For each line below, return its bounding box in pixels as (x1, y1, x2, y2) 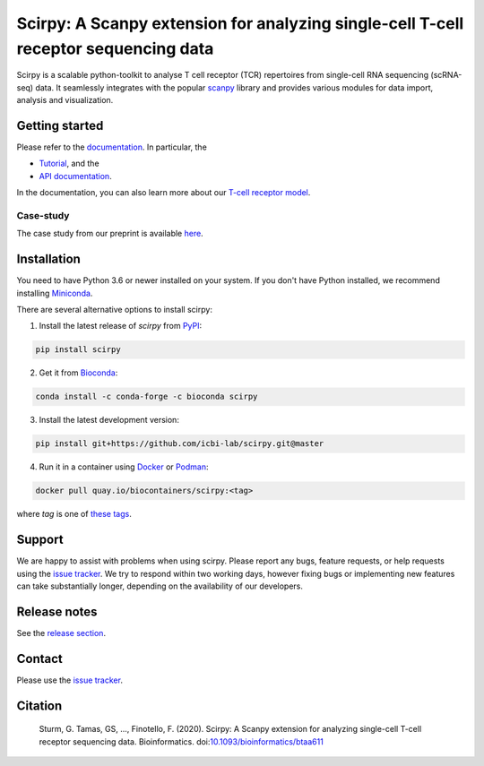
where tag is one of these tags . (16, 509, 132, 520)
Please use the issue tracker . (16, 675, 123, 685)
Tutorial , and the (39, 158, 99, 169)
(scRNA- (430, 70, 462, 81)
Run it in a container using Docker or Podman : (39, 461, 210, 472)
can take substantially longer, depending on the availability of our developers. (16, 581, 304, 591)
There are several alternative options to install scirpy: (16, 305, 212, 315)
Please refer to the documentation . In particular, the (16, 142, 208, 152)
